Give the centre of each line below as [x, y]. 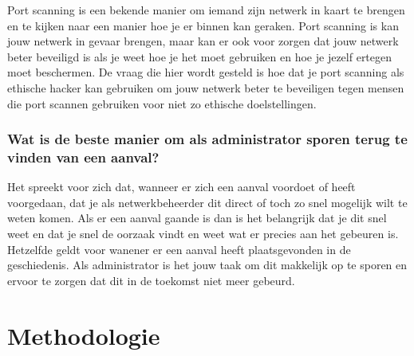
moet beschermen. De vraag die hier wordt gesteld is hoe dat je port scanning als [206, 72]
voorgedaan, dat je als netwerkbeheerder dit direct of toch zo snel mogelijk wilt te [207, 202]
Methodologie [84, 335]
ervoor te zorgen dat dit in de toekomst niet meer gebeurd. [151, 280]
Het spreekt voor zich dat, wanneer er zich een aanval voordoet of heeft [181, 187]
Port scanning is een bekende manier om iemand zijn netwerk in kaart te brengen [206, 10]
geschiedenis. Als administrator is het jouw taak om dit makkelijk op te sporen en [207, 265]
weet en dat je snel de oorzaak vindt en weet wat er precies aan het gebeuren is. [203, 234]
